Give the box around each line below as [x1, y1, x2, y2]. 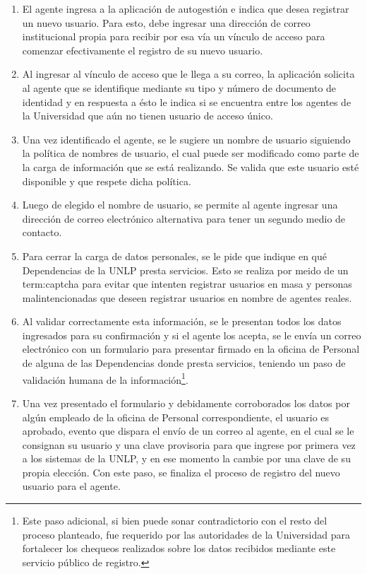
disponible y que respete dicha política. [22, 173, 191, 188]
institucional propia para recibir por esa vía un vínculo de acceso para [22, 29, 325, 44]
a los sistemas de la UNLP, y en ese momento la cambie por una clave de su [22, 451, 351, 466]
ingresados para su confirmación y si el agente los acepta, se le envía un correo [22, 327, 361, 342]
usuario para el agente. [22, 479, 121, 493]
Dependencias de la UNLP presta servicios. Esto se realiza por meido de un [22, 262, 349, 277]
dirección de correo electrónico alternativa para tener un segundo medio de [22, 211, 346, 225]
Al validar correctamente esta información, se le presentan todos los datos [22, 314, 342, 329]
